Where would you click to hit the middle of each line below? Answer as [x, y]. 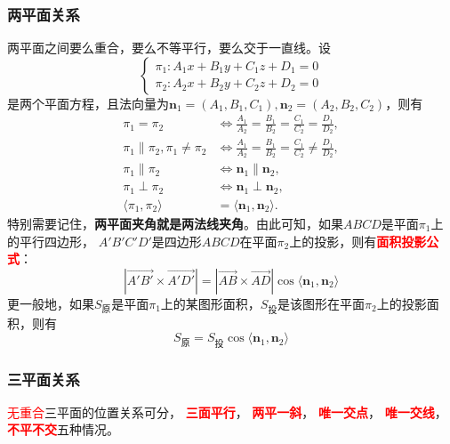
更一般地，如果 [51, 303]
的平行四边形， [51, 241]
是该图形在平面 [321, 303]
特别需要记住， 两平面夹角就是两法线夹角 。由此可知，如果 [175, 223]
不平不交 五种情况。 [63, 429]
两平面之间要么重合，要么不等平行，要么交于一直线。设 [169, 48]
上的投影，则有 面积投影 [358, 241]
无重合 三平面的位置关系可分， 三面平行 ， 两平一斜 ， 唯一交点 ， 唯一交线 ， [227, 412]
